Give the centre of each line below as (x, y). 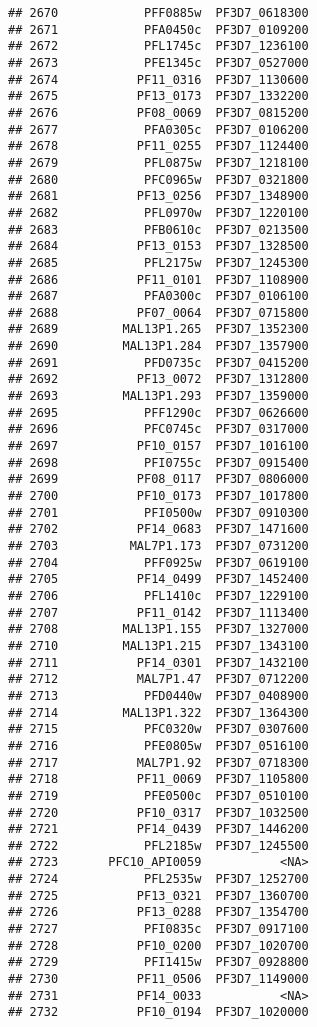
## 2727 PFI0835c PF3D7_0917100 (158, 929)
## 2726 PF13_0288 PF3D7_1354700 (158, 912)
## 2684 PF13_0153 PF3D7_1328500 (158, 246)
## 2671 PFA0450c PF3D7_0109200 (158, 29)
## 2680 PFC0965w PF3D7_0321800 (158, 179)
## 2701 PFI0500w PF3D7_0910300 (158, 512)
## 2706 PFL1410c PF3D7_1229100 (158, 595)
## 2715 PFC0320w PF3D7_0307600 (158, 729)
